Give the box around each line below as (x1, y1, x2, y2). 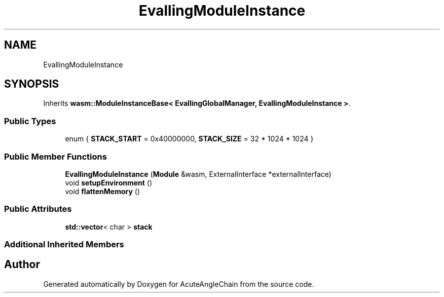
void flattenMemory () (65, 187, 140, 196)
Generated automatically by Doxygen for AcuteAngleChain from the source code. (43, 279, 314, 288)
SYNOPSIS (4, 78, 59, 91)
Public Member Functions (4, 151, 107, 162)
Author (4, 258, 40, 271)
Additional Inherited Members (4, 239, 124, 250)
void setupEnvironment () (65, 178, 153, 187)
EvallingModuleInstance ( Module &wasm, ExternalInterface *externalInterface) (65, 169, 331, 178)
